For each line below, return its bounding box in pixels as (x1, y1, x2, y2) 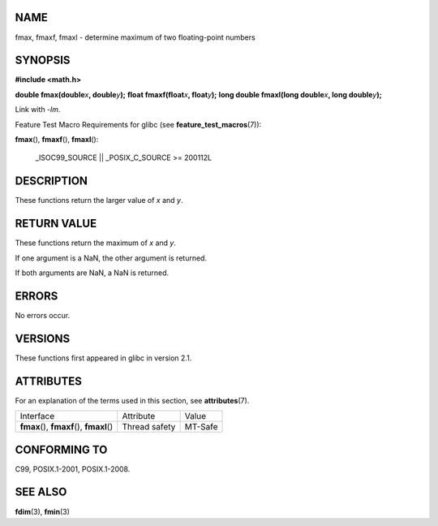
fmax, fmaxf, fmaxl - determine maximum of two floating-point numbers (15, 32, 255, 42)
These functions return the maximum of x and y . (15, 238, 176, 248)
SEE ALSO (15, 485, 67, 499)
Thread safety (122, 421, 176, 433)
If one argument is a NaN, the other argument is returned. (15, 252, 207, 263)
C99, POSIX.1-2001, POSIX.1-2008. (15, 463, 131, 474)
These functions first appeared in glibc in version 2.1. (15, 353, 192, 363)
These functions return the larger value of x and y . (15, 196, 183, 205)
